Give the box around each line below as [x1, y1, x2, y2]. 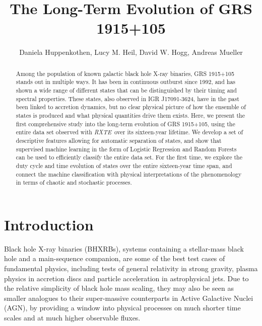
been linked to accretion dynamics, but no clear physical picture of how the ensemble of [16, 103, 246, 111]
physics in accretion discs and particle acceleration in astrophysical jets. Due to [4, 273, 249, 283]
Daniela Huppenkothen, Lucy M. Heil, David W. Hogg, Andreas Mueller [19, 47, 243, 57]
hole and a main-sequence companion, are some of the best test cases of [4, 253, 225, 264]
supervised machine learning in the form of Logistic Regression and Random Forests [16, 144, 237, 153]
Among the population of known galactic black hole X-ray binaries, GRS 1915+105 [16, 69, 234, 77]
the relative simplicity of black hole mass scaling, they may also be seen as [4, 283, 234, 293]
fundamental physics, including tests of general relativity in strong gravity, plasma [4, 263, 258, 274]
